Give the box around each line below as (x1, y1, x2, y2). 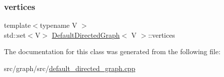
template (4, 20, 31, 30)
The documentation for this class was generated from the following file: (4, 46, 221, 57)
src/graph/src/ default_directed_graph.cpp (4, 63, 135, 73)
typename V (40, 20, 77, 30)
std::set (4, 29, 26, 40)
